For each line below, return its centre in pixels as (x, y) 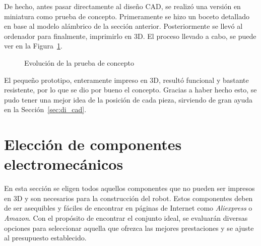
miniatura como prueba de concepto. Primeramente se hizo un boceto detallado (127, 16)
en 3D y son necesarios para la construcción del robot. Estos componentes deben (128, 198)
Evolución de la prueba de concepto (79, 62)
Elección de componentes (93, 144)
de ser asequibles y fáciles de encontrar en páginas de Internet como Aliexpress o (128, 208)
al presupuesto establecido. (45, 238)
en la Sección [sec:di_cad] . (45, 109)
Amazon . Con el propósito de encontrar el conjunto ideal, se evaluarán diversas (126, 218)
